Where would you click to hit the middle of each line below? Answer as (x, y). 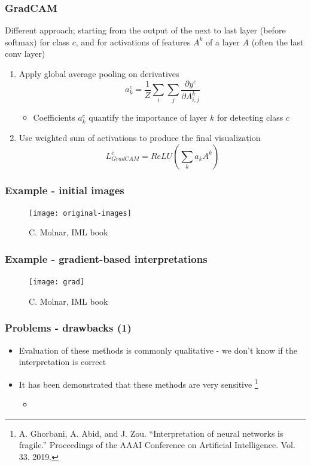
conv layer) (25, 53)
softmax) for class (37, 42)
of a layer (223, 42)
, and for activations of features (133, 42)
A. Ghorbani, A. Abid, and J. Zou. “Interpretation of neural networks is (151, 433)
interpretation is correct (62, 362)
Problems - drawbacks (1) (68, 328)
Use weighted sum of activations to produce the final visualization (140, 137)
